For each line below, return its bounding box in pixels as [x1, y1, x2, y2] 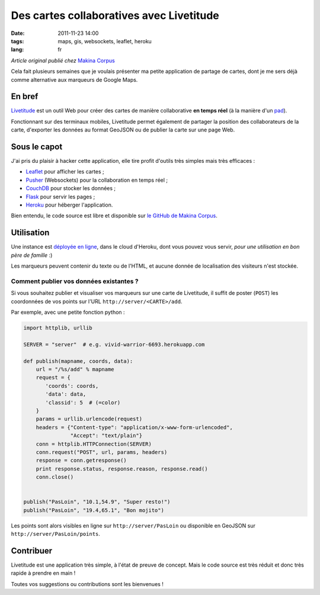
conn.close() [36, 474, 74, 481]
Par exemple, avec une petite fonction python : [11, 308, 125, 316]
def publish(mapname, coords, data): [23, 358, 133, 364]
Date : [11, 30, 25, 37]
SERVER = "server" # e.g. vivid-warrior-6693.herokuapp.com [23, 341, 205, 348]
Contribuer [11, 545, 53, 556]
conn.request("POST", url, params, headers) [36, 449, 168, 455]
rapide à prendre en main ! [11, 570, 76, 577]
